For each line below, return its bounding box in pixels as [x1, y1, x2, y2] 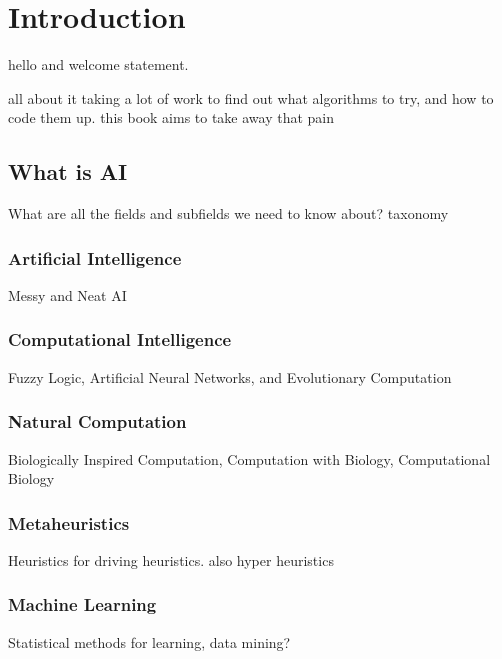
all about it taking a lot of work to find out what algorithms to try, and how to [8, 87, 494, 108]
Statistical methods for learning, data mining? [8, 631, 291, 652]
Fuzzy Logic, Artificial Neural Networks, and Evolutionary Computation [8, 366, 452, 387]
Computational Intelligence [8, 327, 232, 352]
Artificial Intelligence [8, 245, 182, 270]
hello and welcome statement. [8, 54, 189, 75]
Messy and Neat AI [8, 284, 127, 305]
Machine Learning [8, 592, 157, 617]
